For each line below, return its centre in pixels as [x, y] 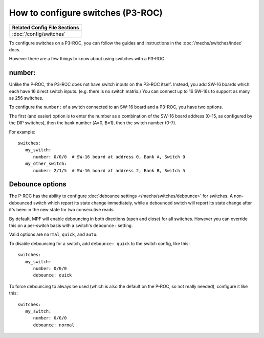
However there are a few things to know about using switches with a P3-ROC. [87, 59]
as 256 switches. [26, 98]
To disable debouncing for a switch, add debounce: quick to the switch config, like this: [99, 243]
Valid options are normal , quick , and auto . [53, 234]
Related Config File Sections [45, 27]
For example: [22, 132]
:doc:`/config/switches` [39, 34]
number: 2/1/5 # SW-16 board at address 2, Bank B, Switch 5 [109, 170]
